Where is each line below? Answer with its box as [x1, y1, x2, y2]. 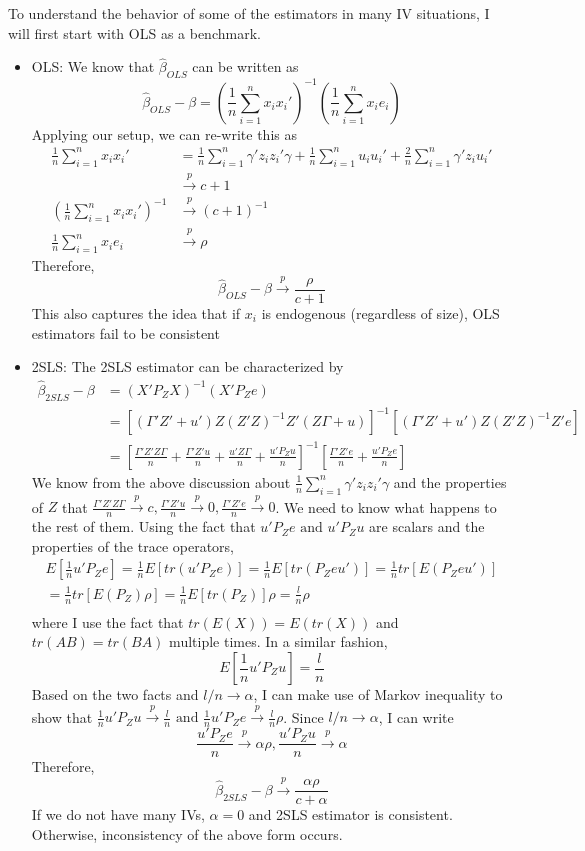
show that [31, 706, 93, 727]
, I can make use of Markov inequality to [253, 684, 503, 705]
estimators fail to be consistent [31, 322, 220, 343]
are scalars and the [369, 516, 485, 537]
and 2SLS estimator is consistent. [248, 804, 453, 825]
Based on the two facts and [31, 684, 199, 705]
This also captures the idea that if [31, 302, 241, 323]
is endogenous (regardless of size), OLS [261, 302, 500, 323]
